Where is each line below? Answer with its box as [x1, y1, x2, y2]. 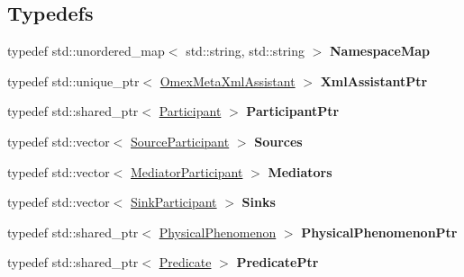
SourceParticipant [131, 131, 230, 150]
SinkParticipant [131, 192, 217, 211]
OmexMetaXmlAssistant [159, 71, 296, 90]
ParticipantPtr [246, 102, 340, 121]
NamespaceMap [330, 41, 430, 60]
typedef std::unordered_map [7, 41, 165, 60]
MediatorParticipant [131, 162, 243, 181]
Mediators [268, 162, 332, 181]
